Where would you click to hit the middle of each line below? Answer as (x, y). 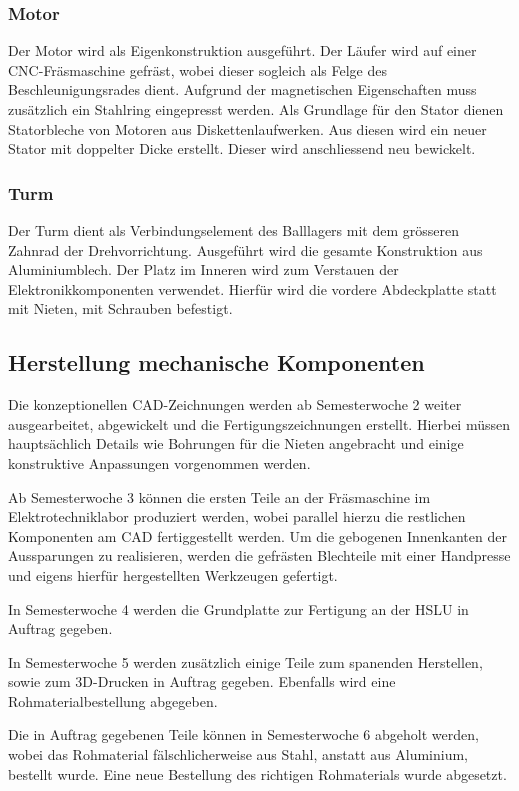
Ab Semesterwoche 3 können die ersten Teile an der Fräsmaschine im (219, 496)
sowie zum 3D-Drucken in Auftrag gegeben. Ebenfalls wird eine (202, 681)
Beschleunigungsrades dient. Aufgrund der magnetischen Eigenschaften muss (242, 89)
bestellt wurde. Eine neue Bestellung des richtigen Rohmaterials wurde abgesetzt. (257, 773)
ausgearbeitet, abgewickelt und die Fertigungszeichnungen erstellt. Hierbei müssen (259, 423)
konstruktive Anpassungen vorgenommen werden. (159, 462)
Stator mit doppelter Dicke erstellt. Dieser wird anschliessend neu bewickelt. (242, 148)
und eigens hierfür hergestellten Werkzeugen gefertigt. (173, 574)
